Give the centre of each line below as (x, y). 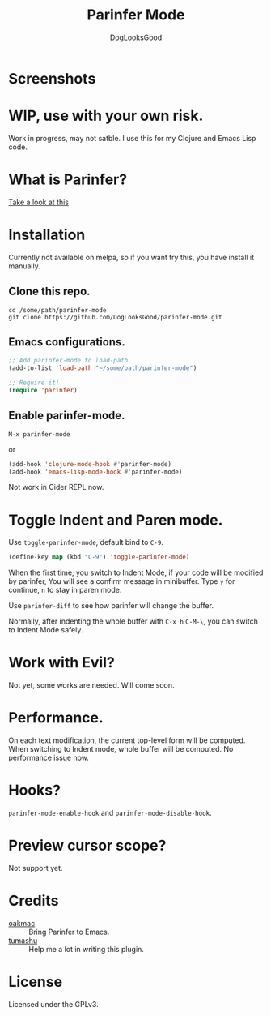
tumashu (23, 940)
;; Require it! (34, 383)
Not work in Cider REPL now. (56, 487)
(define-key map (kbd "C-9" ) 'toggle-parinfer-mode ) (99, 557)
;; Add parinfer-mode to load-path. (70, 361)
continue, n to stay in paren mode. (65, 590)
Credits (34, 901)
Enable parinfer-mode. (67, 416)
